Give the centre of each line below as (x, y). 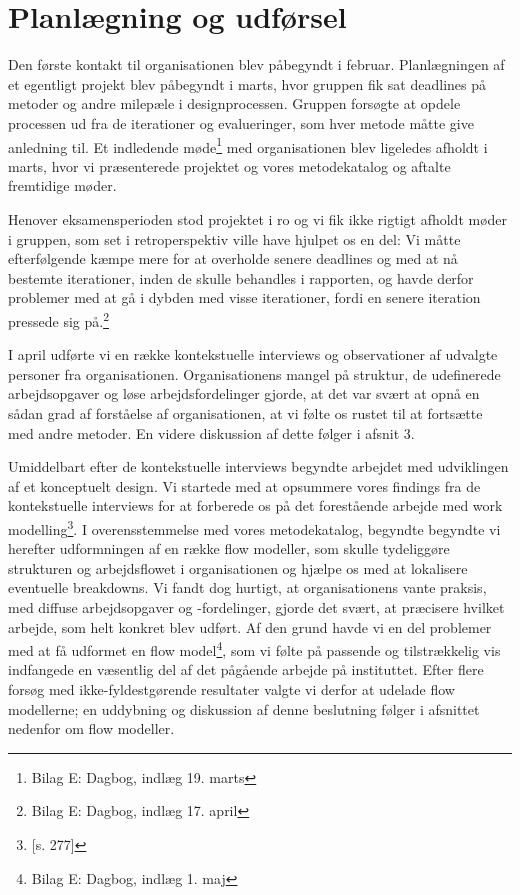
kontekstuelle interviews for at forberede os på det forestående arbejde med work (255, 505)
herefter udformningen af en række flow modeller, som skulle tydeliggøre (229, 548)
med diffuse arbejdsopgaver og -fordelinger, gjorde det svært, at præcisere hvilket (256, 606)
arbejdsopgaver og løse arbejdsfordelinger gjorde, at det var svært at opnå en (244, 393)
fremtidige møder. (62, 185)
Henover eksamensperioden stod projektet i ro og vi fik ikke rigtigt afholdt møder (258, 218)
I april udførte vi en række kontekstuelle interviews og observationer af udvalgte (253, 354)
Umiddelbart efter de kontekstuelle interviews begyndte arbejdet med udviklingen (258, 466)
